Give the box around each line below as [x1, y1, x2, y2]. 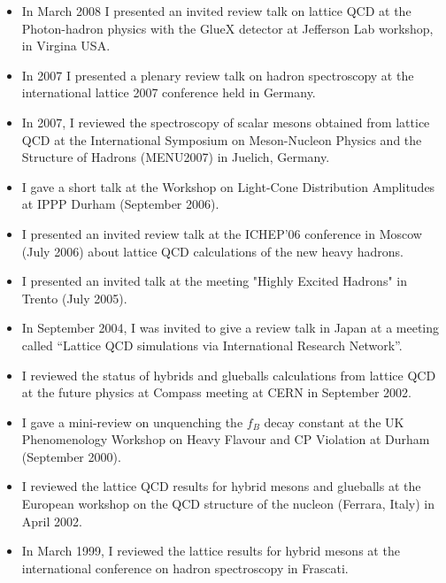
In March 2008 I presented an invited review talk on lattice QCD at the [21, 2, 411, 19]
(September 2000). [21, 447, 121, 465]
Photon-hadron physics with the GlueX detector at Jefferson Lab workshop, [21, 19, 434, 37]
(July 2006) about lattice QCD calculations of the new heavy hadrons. [21, 242, 404, 260]
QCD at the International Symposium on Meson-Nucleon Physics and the [21, 130, 422, 149]
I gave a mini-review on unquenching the [21, 412, 243, 431]
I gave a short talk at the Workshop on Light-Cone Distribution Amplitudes [21, 177, 435, 196]
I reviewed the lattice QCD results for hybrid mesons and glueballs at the [21, 477, 421, 495]
